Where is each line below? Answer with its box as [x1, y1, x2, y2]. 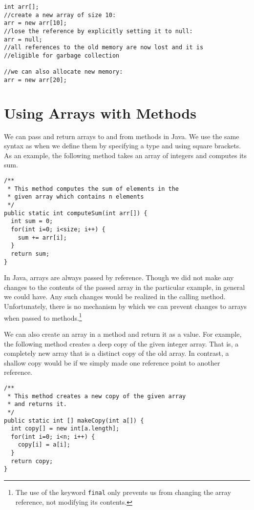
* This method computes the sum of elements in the [7, 185, 179, 192]
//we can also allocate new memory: [4, 68, 123, 76]
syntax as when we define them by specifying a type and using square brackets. [4, 141, 241, 151]
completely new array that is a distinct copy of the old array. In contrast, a [4, 348, 229, 358]
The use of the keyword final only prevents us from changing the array [15, 487, 231, 497]
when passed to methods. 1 [4, 311, 82, 323]
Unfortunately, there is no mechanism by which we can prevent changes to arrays [4, 301, 247, 311]
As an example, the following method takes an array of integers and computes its [4, 150, 247, 160]
